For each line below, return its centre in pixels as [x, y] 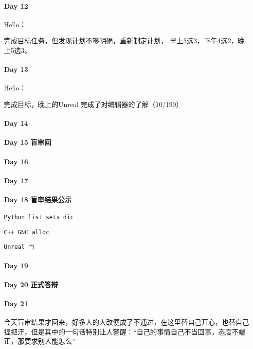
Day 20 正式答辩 [31, 284]
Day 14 [16, 123]
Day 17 [16, 180]
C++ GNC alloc [27, 232]
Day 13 [16, 69]
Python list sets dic [39, 218]
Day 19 [16, 265]
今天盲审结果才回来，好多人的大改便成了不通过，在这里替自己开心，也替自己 [126, 322]
